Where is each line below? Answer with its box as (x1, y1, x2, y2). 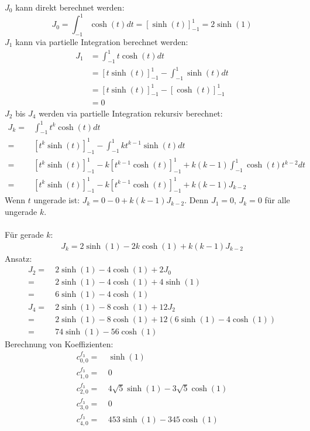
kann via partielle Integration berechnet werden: (15, 35, 188, 47)
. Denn (184, 194, 209, 206)
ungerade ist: (33, 194, 80, 206)
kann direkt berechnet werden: (15, 1, 125, 13)
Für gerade (5, 228, 44, 241)
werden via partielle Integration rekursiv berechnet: (39, 107, 223, 119)
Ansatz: (5, 252, 32, 264)
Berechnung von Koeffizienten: (5, 337, 113, 350)
